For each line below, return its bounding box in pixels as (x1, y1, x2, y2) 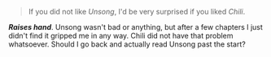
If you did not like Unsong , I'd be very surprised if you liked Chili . (28, 7, 246, 16)
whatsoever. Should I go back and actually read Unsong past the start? (8, 39, 246, 49)
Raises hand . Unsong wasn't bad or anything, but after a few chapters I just (8, 22, 263, 31)
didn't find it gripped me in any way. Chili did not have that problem (8, 31, 234, 40)
